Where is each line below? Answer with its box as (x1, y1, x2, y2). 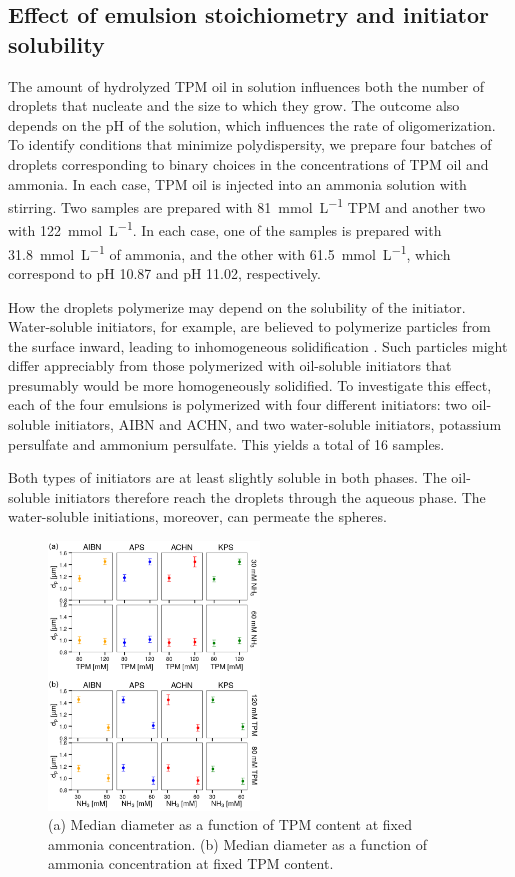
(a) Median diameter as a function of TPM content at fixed (48, 814, 412, 835)
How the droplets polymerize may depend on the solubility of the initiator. (8, 296, 466, 317)
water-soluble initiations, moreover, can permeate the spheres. (8, 506, 387, 527)
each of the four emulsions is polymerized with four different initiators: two (8, 394, 468, 415)
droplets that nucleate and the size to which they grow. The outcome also (8, 95, 460, 116)
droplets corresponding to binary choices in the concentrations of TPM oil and (8, 153, 489, 174)
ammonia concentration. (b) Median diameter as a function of (48, 833, 427, 854)
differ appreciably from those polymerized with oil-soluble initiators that (8, 355, 452, 376)
